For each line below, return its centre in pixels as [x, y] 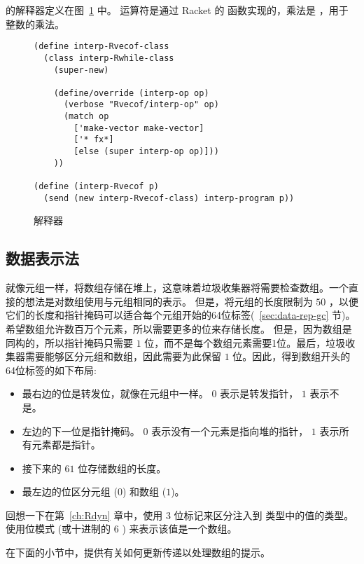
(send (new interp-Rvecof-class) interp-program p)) [169, 198]
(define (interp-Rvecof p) [96, 187]
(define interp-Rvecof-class [101, 47]
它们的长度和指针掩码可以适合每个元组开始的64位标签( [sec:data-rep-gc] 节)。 [181, 315]
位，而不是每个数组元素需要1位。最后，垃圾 [245, 342]
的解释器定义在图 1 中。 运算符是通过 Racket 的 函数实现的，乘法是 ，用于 [177, 10]
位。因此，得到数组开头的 [292, 356]
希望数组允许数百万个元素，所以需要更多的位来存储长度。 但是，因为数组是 [179, 328]
